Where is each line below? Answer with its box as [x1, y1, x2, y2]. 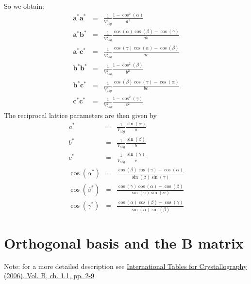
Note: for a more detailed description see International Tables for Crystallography [4, 261, 247, 271]
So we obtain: [4, 1, 44, 11]
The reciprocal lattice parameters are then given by [4, 110, 157, 120]
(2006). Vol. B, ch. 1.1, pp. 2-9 [4, 270, 95, 281]
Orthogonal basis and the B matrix [4, 233, 244, 252]
